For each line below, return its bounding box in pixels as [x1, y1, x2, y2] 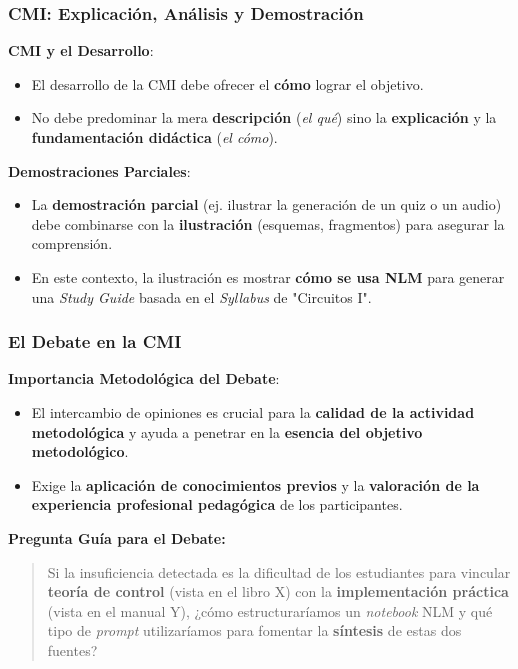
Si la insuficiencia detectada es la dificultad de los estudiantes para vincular [47, 561, 511, 582]
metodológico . [31, 441, 129, 462]
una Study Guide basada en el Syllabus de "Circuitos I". [31, 286, 372, 307]
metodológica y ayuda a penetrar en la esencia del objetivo [31, 421, 423, 442]
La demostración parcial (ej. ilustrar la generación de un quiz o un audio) [31, 194, 502, 215]
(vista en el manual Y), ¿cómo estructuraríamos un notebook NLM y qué [47, 600, 493, 621]
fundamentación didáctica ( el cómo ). [31, 127, 278, 147]
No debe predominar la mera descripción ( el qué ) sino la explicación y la [31, 107, 497, 128]
